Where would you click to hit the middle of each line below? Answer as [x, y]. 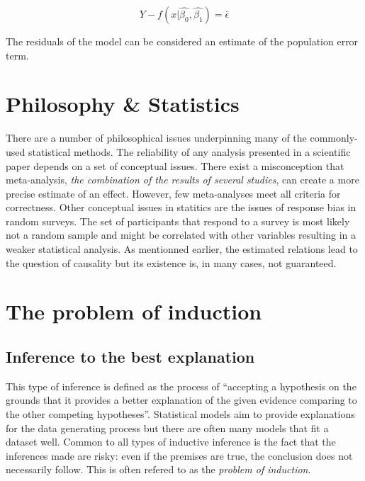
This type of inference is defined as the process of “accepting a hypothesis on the [181, 386]
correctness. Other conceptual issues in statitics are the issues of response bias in [181, 207]
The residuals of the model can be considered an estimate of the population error [182, 41]
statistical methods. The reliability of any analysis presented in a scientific [189, 151]
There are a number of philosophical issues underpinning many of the [156, 138]
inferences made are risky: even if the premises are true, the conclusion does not [179, 455]
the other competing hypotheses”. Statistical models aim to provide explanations [180, 414]
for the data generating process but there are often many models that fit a [167, 428]
